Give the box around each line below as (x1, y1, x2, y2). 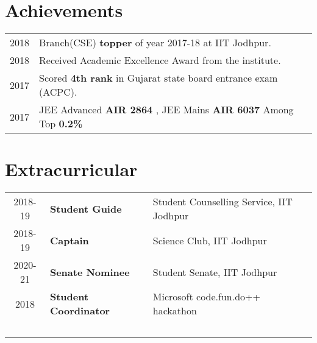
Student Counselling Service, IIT (152, 194, 293, 209)
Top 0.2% (39, 116, 83, 131)
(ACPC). (39, 85, 77, 99)
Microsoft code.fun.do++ (152, 289, 260, 304)
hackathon (152, 303, 197, 318)
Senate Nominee (49, 264, 130, 279)
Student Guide (49, 201, 122, 216)
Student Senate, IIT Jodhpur (152, 264, 277, 279)
